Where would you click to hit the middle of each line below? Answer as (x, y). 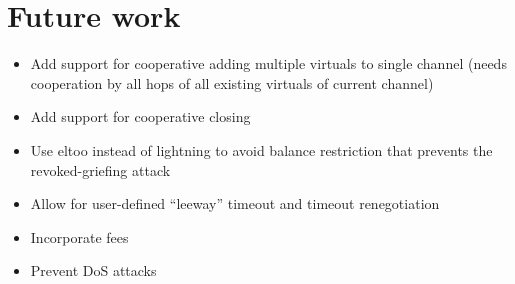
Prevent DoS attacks (93, 270)
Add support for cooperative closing (140, 116)
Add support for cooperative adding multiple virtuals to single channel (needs (268, 63)
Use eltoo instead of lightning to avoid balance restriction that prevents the (261, 149)
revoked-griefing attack (100, 169)
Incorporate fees (79, 236)
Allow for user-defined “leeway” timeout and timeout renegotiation (235, 203)
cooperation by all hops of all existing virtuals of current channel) (232, 82)
